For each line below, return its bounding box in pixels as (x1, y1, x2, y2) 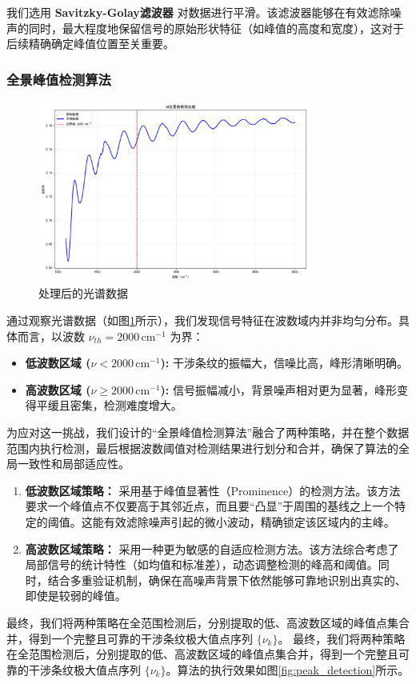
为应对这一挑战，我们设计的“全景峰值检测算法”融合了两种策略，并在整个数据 (6, 424, 410, 441)
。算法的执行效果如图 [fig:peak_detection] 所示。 (166, 661, 410, 678)
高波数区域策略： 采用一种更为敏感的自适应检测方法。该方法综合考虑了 (25, 540, 399, 557)
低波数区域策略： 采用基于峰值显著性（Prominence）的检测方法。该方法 (25, 482, 401, 498)
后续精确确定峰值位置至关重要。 (6, 35, 174, 52)
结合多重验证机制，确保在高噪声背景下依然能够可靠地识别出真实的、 (47, 571, 406, 588)
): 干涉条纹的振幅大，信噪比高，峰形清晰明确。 (160, 354, 408, 371)
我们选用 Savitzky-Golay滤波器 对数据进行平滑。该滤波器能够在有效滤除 (6, 4, 390, 20)
